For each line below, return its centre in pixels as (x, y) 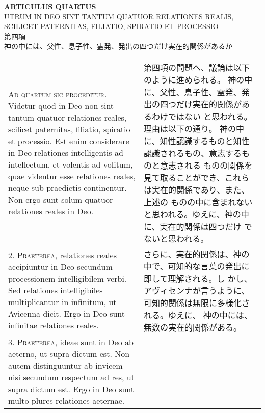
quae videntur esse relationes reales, (72, 176)
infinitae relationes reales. (54, 325)
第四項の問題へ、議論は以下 (197, 67)
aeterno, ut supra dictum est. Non (69, 353)
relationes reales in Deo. (51, 211)
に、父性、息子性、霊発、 (193, 92)
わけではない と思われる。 (202, 116)
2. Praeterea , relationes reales (62, 255)
